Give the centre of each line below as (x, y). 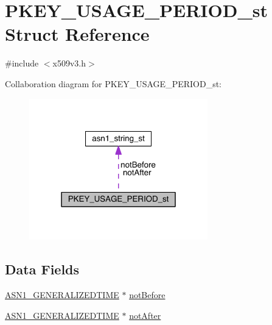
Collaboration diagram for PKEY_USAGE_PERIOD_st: (113, 83)
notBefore (147, 295)
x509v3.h (69, 63)
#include (22, 63)
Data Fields (42, 269)
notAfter (145, 315)
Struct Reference (77, 34)
